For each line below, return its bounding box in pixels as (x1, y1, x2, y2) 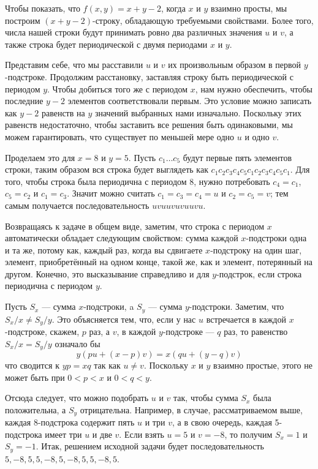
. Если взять (119, 427, 164, 440)
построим (5, 13, 40, 26)
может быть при (5, 370, 65, 383)
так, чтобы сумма (173, 391, 238, 404)
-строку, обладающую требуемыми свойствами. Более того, (92, 13, 314, 26)
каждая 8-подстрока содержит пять (5, 416, 135, 429)
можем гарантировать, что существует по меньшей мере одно (5, 130, 235, 143)
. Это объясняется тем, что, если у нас (51, 312, 196, 325)
